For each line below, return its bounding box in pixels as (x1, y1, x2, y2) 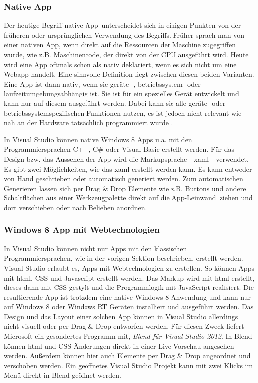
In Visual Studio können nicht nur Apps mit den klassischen (4, 243, 187, 253)
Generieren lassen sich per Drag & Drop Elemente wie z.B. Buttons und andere (4, 183, 246, 193)
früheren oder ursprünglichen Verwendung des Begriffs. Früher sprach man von (4, 29, 244, 40)
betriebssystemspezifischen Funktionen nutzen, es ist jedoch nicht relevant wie (4, 107, 242, 118)
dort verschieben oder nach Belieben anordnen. (4, 202, 147, 212)
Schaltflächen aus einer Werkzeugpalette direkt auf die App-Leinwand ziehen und (4, 192, 253, 203)
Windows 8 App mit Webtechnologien (4, 223, 160, 236)
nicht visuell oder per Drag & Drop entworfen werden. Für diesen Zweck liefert (4, 321, 244, 331)
